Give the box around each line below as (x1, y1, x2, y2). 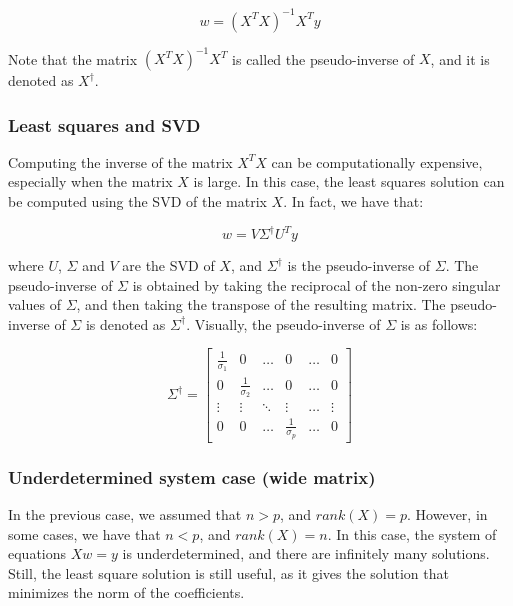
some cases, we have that (8, 523, 161, 544)
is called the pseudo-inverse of (232, 48, 415, 68)
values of (8, 294, 61, 315)
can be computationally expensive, (271, 151, 483, 172)
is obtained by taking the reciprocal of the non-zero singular (132, 274, 501, 295)
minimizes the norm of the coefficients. (8, 582, 245, 603)
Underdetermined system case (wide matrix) (8, 464, 376, 489)
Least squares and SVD (8, 112, 201, 137)
